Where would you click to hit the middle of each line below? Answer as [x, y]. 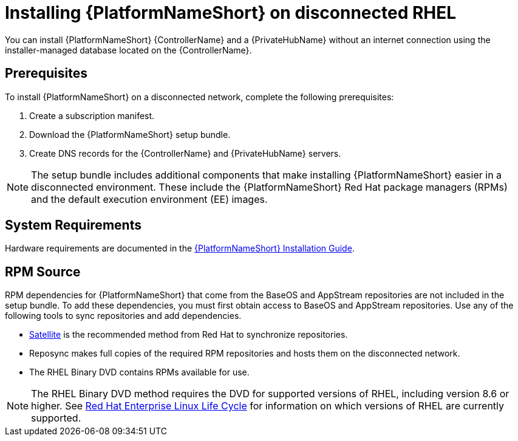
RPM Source [43, 272]
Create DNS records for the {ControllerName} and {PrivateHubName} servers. [185, 153]
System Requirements [73, 225]
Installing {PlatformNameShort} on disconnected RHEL [231, 13]
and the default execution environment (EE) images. [149, 199]
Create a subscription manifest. [92, 115]
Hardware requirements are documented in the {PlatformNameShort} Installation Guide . [180, 248]
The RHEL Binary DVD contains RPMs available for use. [139, 372]
